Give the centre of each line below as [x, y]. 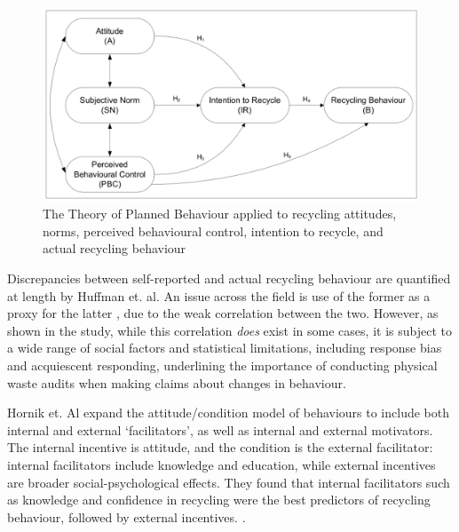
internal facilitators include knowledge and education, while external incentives [222, 464]
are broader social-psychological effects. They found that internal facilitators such [229, 482]
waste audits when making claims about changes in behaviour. [177, 382]
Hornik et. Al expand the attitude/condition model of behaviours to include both [229, 413]
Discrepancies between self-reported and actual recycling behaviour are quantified [229, 278]
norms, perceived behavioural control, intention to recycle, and [213, 230]
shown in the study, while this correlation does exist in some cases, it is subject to [229, 330]
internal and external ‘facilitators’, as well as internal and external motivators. [220, 429]
